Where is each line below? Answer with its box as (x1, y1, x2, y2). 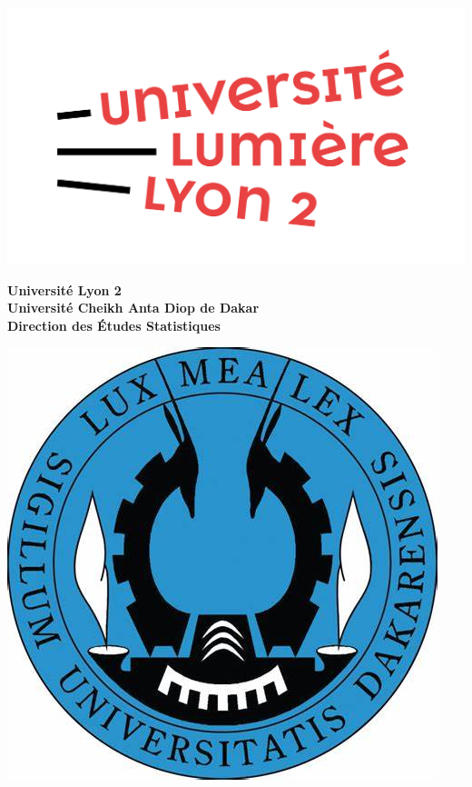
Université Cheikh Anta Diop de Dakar (7, 298, 260, 317)
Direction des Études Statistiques (7, 315, 221, 334)
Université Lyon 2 (7, 280, 122, 299)
